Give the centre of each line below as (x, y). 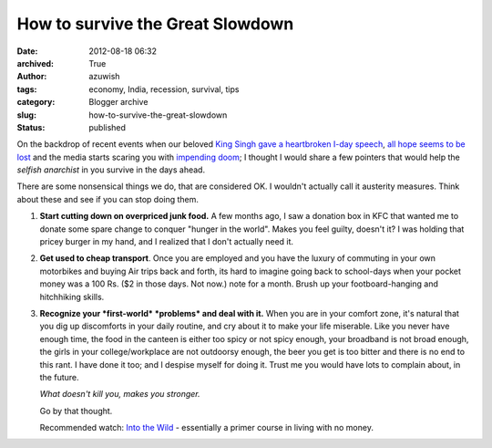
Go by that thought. (76, 411)
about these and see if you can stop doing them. (108, 199)
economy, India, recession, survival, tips (164, 89)
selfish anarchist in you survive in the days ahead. (111, 170)
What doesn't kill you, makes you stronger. (120, 394)
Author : (32, 77)
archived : (36, 63)
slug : (26, 115)
